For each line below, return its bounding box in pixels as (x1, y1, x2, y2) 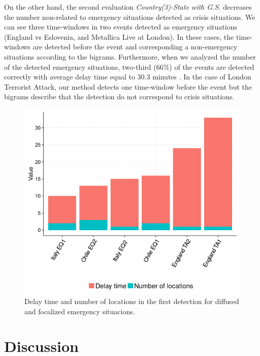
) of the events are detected (169, 61, 254, 72)
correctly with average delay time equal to (4, 71, 135, 82)
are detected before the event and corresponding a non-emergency (32, 41, 238, 52)
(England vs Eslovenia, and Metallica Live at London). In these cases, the (4, 31, 234, 42)
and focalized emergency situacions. (24, 306, 135, 316)
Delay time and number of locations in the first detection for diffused (24, 295, 239, 306)
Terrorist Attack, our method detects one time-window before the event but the (4, 81, 252, 92)
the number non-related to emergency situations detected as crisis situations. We (4, 11, 255, 22)
